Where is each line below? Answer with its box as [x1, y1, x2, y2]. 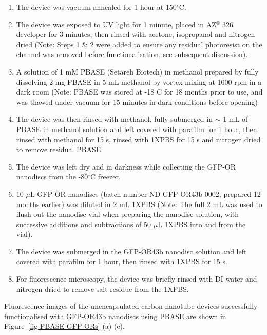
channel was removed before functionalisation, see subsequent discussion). [16, 49, 248, 60]
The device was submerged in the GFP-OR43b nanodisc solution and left [16, 246, 247, 256]
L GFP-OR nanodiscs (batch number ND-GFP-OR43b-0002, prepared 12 [30, 188, 261, 199]
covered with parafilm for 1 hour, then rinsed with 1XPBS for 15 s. [16, 256, 227, 267]
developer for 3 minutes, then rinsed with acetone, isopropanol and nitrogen [16, 29, 255, 40]
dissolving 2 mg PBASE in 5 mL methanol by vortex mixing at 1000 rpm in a [16, 76, 262, 87]
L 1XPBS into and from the [158, 218, 246, 229]
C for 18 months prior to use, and [157, 86, 263, 97]
